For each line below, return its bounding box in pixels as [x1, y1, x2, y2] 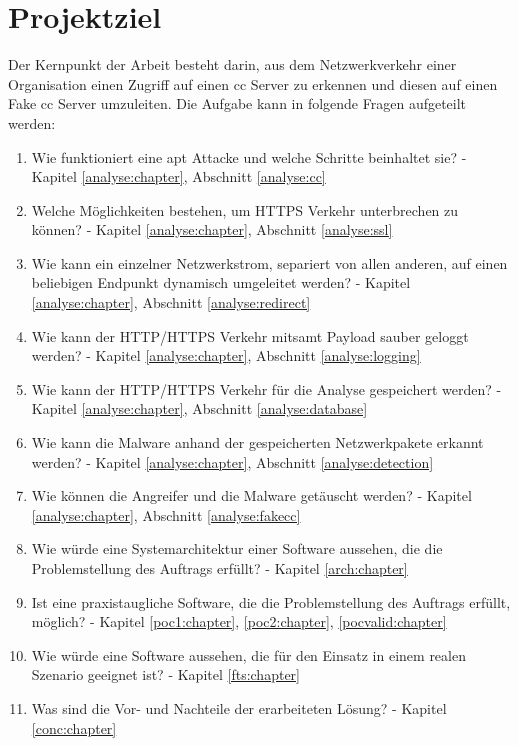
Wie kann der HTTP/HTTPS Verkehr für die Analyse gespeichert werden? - [31, 378, 502, 399]
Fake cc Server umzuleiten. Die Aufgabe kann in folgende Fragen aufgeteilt [8, 93, 467, 114]
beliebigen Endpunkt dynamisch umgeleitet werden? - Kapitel [31, 272, 411, 293]
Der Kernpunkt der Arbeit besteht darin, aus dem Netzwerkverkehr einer [8, 54, 457, 75]
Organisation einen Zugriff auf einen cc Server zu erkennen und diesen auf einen [8, 73, 498, 94]
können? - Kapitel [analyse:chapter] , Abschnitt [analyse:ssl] [31, 219, 393, 240]
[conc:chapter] [31, 717, 117, 738]
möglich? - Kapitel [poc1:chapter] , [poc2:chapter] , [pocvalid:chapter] [31, 611, 447, 632]
